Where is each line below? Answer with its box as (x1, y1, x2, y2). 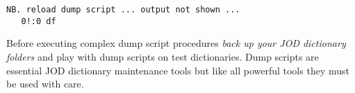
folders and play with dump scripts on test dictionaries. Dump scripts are (6, 49, 319, 63)
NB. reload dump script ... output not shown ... (6, 5, 240, 14)
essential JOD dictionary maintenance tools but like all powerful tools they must (6, 63, 349, 77)
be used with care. (6, 76, 84, 91)
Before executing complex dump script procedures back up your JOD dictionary (6, 36, 346, 50)
